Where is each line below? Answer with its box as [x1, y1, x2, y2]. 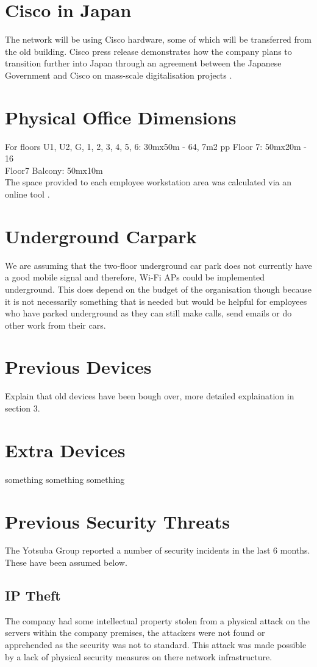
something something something [5, 473, 125, 485]
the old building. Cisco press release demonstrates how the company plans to [5, 45, 292, 57]
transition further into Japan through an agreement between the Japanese [5, 57, 282, 70]
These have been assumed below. [5, 556, 127, 569]
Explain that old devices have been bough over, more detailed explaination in [5, 390, 294, 402]
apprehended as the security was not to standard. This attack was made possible [5, 638, 307, 651]
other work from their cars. [5, 318, 106, 331]
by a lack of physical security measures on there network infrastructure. [5, 650, 272, 663]
